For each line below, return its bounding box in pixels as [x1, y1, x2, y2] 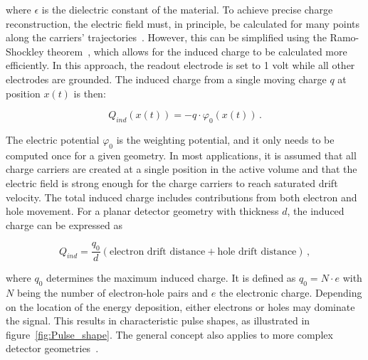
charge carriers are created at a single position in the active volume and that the [6, 162, 357, 176]
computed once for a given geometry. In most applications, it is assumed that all [6, 147, 357, 162]
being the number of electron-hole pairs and [16, 285, 209, 300]
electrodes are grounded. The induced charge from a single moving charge [6, 71, 327, 86]
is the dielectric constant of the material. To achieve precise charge [41, 2, 333, 16]
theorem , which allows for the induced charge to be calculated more [47, 43, 347, 58]
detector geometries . [6, 341, 99, 356]
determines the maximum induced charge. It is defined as [46, 270, 296, 285]
